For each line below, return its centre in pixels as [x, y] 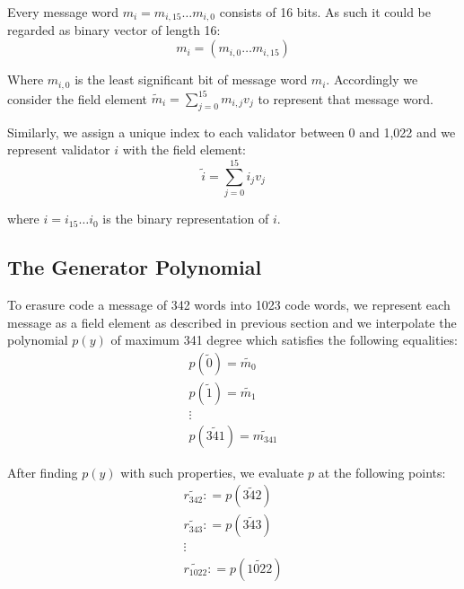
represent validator [59, 149]
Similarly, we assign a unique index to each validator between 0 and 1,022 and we [232, 132]
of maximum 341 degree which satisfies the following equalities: [284, 340]
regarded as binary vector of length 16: [114, 30]
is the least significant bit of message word [191, 79]
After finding [43, 472]
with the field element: [184, 149]
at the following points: [382, 472]
